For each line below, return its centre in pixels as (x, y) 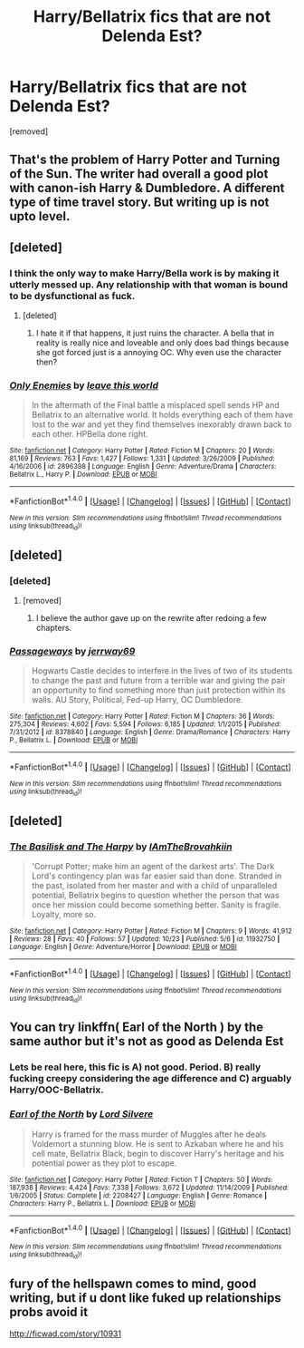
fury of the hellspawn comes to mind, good (133, 1283)
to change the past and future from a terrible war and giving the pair (159, 681)
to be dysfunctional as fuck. (72, 296)
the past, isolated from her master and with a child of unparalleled (154, 885)
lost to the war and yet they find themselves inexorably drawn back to (161, 424)
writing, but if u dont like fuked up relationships (146, 1298)
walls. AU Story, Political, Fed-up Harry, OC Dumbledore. (137, 700)
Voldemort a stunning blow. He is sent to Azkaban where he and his (157, 1143)
